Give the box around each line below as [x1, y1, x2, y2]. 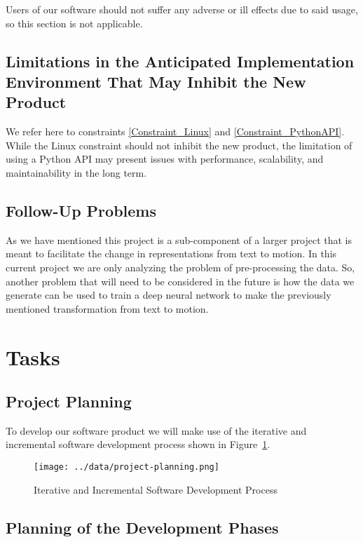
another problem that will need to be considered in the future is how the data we [6, 273, 355, 288]
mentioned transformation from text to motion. [6, 301, 209, 316]
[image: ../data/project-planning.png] [34, 462, 219, 473]
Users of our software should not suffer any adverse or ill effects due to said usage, [6, 2, 358, 16]
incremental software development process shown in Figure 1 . [6, 437, 270, 452]
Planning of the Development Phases [6, 516, 279, 538]
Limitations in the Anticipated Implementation [6, 50, 355, 72]
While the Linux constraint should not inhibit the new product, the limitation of [6, 137, 352, 152]
